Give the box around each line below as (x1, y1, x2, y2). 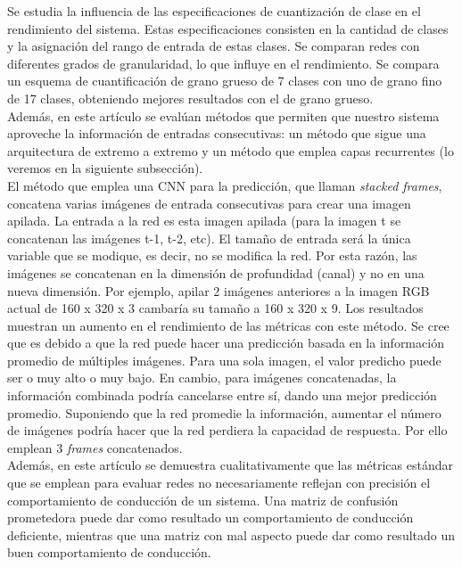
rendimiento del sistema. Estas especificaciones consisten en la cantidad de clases (7, 19, 449, 37)
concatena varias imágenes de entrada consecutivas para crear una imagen (7, 193, 411, 212)
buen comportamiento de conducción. (7, 543, 211, 562)
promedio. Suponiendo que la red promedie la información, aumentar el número (7, 403, 441, 422)
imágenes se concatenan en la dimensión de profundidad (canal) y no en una (7, 263, 425, 282)
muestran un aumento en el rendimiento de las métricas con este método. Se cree (7, 316, 450, 334)
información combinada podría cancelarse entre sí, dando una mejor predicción (7, 386, 437, 405)
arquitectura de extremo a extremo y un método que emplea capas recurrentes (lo (7, 141, 454, 160)
